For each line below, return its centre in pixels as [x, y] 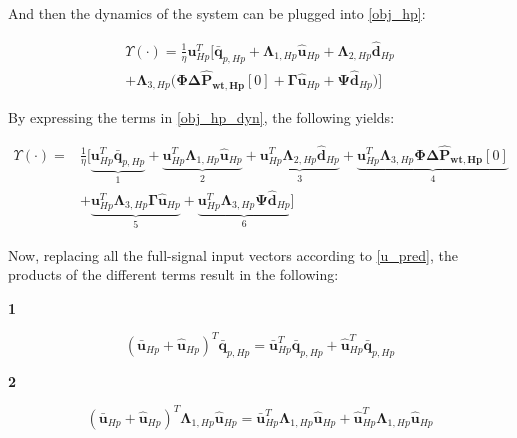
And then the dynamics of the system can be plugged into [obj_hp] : [217, 13]
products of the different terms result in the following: [173, 274]
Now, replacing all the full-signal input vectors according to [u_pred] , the [233, 254]
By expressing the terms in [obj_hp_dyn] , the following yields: [201, 116]
